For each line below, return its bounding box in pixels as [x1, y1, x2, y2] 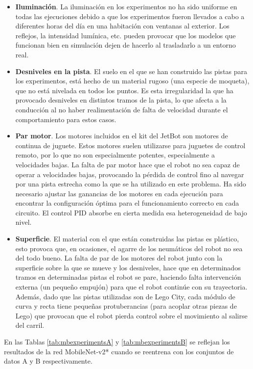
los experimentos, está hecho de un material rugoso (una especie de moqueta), [15, 76, 250, 86]
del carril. [15, 320, 45, 330]
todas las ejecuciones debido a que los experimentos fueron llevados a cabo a [15, 11, 245, 21]
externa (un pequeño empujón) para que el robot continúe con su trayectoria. [15, 282, 248, 292]
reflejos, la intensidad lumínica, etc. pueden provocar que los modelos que [15, 30, 236, 40]
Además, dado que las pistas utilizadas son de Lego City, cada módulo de [15, 291, 235, 301]
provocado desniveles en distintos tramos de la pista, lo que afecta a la [15, 95, 227, 105]
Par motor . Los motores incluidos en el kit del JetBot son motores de [15, 131, 228, 141]
